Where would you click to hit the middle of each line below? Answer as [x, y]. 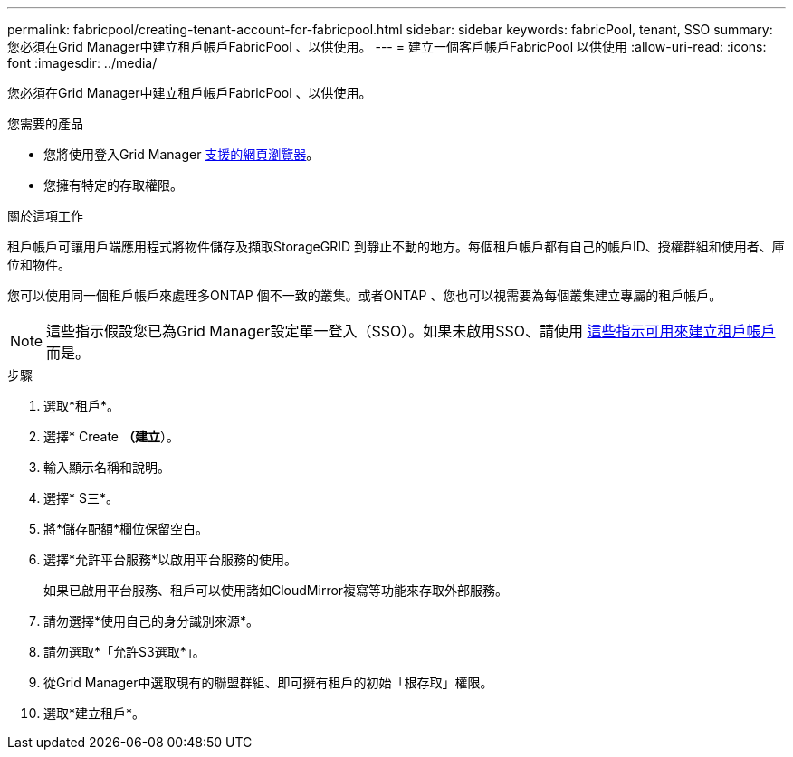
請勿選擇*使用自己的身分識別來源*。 [152, 621]
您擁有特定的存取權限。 [113, 185]
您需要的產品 [45, 123]
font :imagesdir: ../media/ [82, 63]
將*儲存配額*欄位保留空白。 [126, 529]
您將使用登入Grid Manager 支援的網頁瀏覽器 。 [182, 154]
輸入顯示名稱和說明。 [107, 467]
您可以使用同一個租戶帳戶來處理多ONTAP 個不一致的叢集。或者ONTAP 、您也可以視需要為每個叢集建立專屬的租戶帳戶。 [365, 295]
